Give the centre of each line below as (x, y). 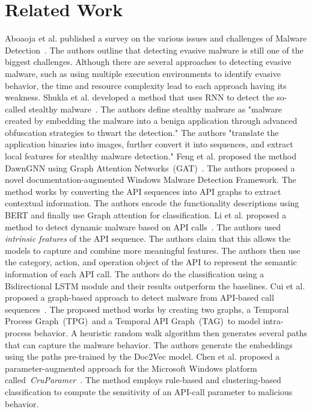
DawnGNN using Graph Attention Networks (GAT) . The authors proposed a (150, 168)
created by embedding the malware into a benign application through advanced (151, 121)
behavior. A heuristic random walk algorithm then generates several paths (170, 332)
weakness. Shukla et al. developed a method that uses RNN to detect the (139, 97)
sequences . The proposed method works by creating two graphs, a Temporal (147, 309)
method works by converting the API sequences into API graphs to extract (143, 191)
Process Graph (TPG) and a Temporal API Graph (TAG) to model (133, 321)
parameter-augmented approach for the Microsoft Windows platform (131, 368)
